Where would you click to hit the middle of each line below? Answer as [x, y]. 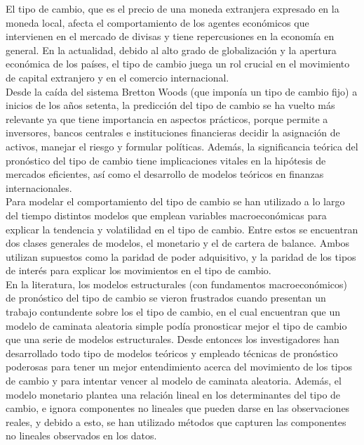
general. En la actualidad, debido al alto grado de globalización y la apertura [171, 50]
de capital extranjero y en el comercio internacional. [117, 77]
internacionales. [39, 187]
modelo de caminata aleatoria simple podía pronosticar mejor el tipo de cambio [176, 325]
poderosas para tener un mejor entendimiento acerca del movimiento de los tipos [179, 367]
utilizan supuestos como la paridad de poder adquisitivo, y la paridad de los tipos [181, 256]
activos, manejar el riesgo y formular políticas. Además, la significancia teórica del [182, 146]
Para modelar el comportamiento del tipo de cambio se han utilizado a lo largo [175, 201]
